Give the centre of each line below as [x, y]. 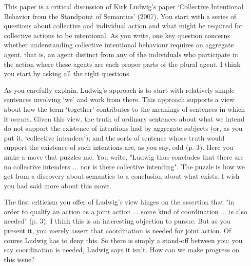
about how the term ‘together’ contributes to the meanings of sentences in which [125, 109]
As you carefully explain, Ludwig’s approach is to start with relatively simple [119, 90]
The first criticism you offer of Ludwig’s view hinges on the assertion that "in [119, 202]
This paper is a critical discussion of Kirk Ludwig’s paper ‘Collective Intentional [124, 6]
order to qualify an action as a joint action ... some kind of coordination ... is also [126, 211]
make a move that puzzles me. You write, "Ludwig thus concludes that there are [124, 156]
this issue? [19, 259]
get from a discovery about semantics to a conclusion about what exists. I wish [122, 176]
